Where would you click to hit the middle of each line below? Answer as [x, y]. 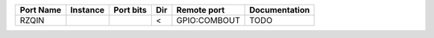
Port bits [131, 10]
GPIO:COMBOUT [208, 20]
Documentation [280, 10]
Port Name [41, 10]
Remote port [201, 10]
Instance [87, 10]
